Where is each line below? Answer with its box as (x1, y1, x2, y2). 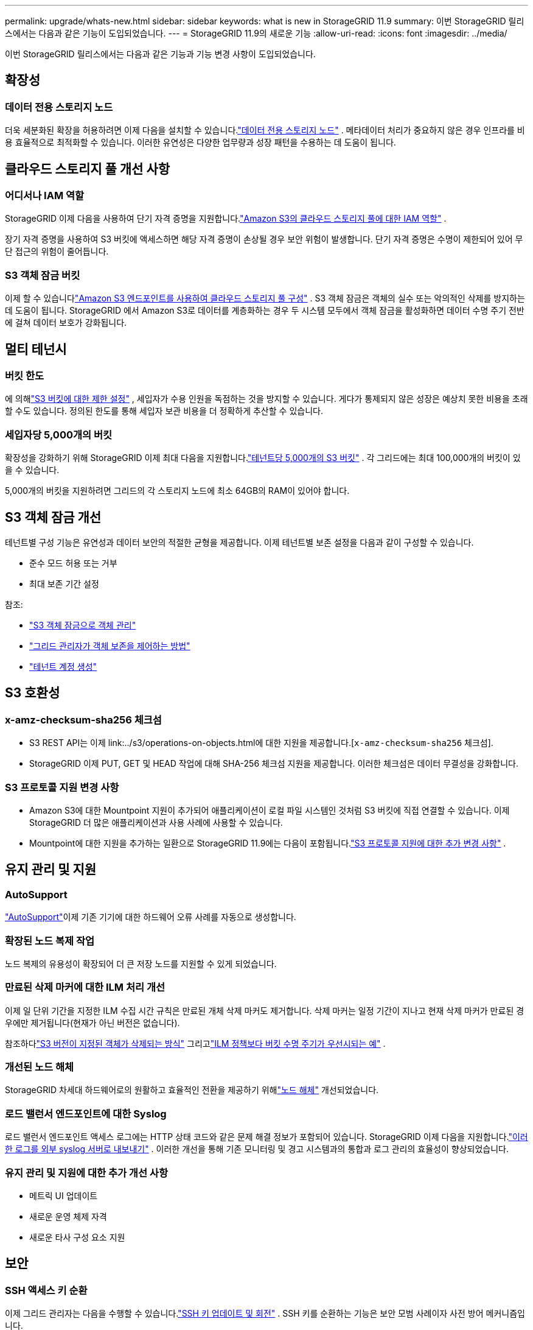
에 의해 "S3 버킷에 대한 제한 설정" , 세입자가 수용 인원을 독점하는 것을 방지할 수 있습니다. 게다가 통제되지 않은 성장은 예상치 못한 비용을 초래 (5, 393, 528, 404)
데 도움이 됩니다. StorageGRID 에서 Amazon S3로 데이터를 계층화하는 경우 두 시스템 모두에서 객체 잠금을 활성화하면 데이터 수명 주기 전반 (5, 305, 524, 316)
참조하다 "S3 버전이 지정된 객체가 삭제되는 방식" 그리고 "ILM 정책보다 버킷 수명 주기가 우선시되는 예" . (5, 1038, 386, 1049)
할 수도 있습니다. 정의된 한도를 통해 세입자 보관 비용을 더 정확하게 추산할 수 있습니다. (5, 406, 323, 417)
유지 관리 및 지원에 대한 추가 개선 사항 (5, 1166, 168, 1179)
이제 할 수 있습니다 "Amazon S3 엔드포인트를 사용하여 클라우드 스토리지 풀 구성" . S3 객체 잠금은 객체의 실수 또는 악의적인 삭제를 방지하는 (5, 293, 525, 304)
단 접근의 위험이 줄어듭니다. (5, 246, 109, 257)
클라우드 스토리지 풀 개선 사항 (5, 161, 170, 177)
